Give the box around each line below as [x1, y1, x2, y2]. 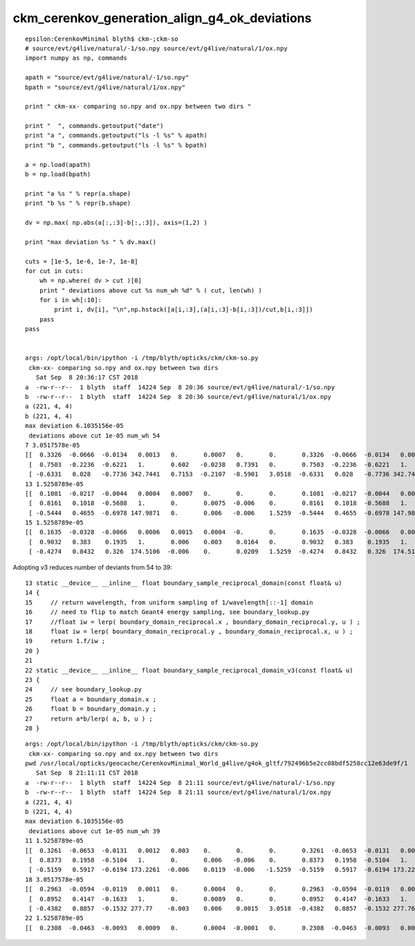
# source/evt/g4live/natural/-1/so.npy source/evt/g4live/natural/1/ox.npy [25, 44, 288, 52]
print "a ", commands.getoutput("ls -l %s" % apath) [25, 131, 207, 140]
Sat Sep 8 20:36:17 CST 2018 [35, 373, 138, 382]
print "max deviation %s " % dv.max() [25, 238, 157, 245]
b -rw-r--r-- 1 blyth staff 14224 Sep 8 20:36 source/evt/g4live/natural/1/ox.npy [25, 393, 332, 400]
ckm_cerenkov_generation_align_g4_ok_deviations [12, 10, 312, 26]
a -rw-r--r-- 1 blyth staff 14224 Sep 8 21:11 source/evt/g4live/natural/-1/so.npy [25, 779, 335, 786]
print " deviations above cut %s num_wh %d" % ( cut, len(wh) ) [39, 286, 262, 294]
